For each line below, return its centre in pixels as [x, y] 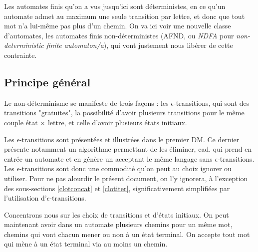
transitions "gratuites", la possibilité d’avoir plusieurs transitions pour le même [124, 113]
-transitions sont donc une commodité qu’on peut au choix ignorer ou [125, 168]
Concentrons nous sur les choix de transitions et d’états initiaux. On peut [117, 214]
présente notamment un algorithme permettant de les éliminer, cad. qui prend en [128, 149]
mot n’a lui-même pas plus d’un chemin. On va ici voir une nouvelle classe [118, 26]
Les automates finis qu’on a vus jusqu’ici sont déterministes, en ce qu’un [115, 6]
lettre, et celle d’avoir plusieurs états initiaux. [117, 122]
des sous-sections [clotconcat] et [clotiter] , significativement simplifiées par [117, 188]
